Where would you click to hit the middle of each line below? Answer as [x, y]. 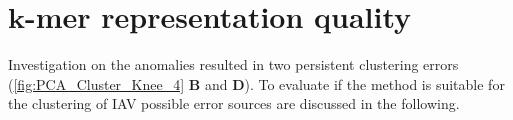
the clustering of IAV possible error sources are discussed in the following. [234, 103]
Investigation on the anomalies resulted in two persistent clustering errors [233, 64]
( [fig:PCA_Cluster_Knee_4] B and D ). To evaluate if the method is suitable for [256, 83]
